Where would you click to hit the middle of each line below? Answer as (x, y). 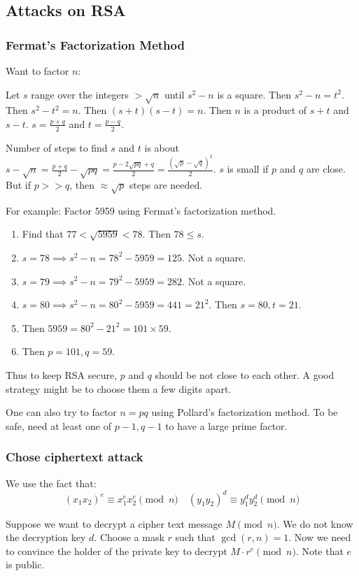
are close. (326, 169)
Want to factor (37, 71)
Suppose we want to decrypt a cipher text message (114, 523)
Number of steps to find (57, 147)
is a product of (275, 110)
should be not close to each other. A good (245, 374)
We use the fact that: (51, 483)
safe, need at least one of (59, 425)
